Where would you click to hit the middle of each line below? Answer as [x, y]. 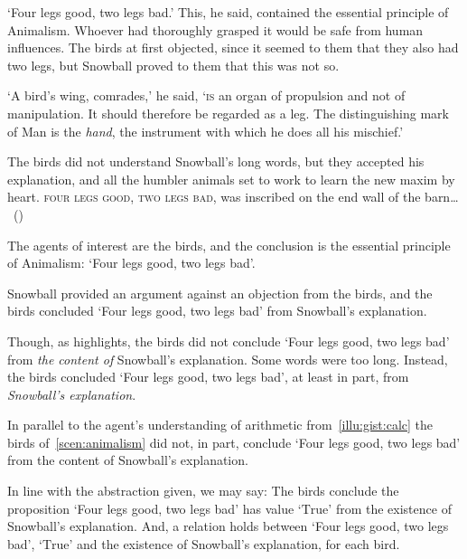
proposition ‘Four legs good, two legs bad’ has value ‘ [154, 508]
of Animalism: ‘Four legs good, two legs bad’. [131, 263]
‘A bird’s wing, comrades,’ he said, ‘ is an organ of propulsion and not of [206, 95]
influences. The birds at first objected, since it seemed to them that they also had [233, 47]
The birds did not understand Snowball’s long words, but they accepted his [216, 161]
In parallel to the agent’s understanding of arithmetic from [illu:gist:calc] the [220, 425]
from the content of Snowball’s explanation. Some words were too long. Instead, [228, 359]
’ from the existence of [390, 508]
